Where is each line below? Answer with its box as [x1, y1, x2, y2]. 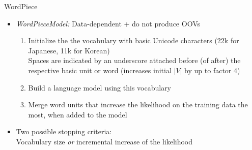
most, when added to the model [28, 109, 127, 119]
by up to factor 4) [184, 65, 240, 75]
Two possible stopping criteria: [16, 126, 112, 137]
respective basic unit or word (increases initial [28, 65, 172, 75]
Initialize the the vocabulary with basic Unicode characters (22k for [28, 35, 239, 46]
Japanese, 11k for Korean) [28, 45, 110, 55]
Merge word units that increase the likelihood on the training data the [28, 99, 248, 110]
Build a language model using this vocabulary [28, 82, 172, 93]
